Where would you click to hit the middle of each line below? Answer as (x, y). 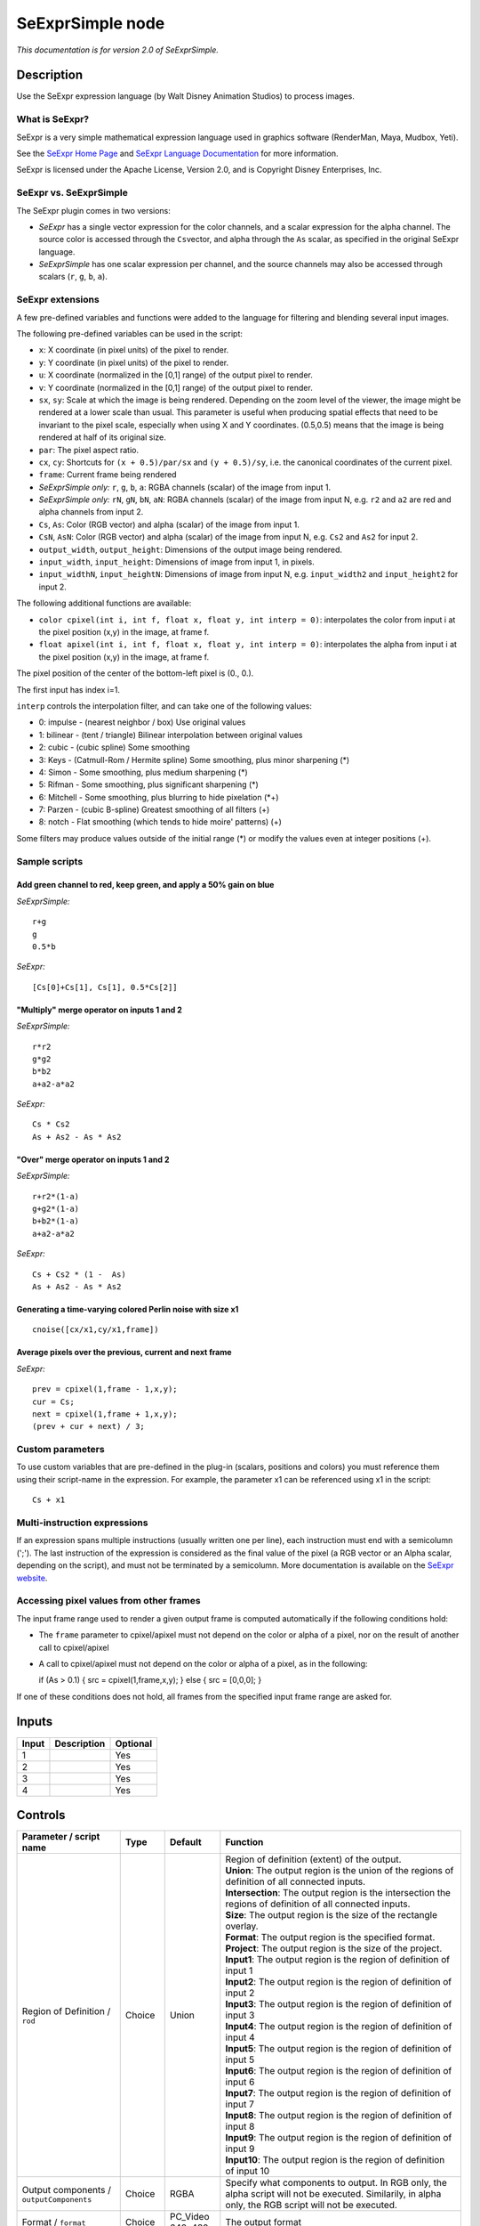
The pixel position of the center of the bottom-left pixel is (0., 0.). (135, 673)
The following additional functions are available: (104, 603)
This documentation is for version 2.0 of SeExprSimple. (118, 50)
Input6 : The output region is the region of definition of (339, 2071)
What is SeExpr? (53, 119)
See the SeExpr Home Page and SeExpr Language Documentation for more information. (177, 153)
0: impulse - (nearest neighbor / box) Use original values (142, 722)
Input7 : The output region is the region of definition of (338, 2093)
